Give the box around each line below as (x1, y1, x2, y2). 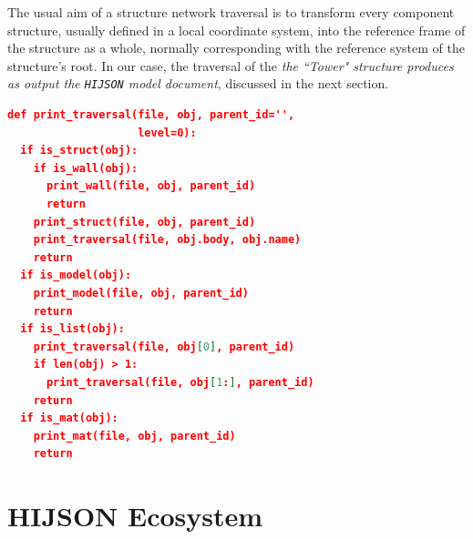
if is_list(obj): (20, 322, 125, 336)
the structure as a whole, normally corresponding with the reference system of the (7, 38, 465, 57)
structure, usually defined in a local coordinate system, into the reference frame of (7, 20, 466, 39)
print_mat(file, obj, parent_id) (33, 429, 236, 442)
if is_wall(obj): (33, 161, 139, 175)
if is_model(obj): (20, 269, 132, 282)
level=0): (138, 126, 197, 139)
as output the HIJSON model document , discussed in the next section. (7, 74, 389, 93)
